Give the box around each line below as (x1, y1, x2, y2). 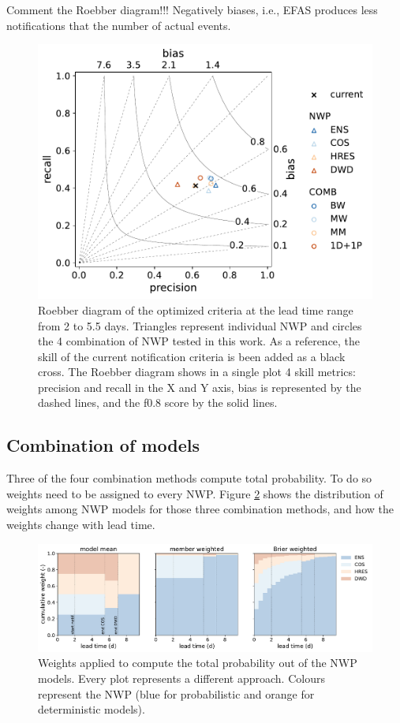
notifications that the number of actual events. (6, 17, 231, 33)
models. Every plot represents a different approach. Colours (38, 670, 325, 687)
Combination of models (6, 433, 200, 457)
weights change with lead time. (6, 516, 155, 533)
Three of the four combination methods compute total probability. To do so (6, 470, 372, 486)
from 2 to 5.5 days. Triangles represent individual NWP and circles (38, 317, 362, 334)
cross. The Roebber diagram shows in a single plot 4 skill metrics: (38, 363, 356, 380)
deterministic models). (38, 701, 145, 717)
